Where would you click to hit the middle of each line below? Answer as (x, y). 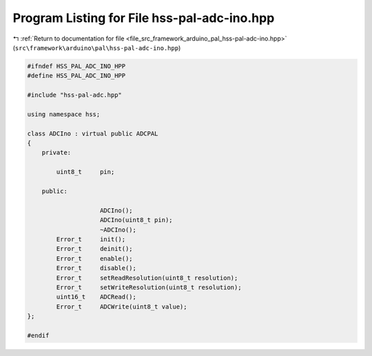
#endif (38, 335)
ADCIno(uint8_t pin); (136, 220)
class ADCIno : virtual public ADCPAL (93, 133)
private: (56, 153)
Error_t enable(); (95, 258)
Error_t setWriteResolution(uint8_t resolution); (149, 287)
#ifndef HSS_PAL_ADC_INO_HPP (76, 66)
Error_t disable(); (96, 268)
